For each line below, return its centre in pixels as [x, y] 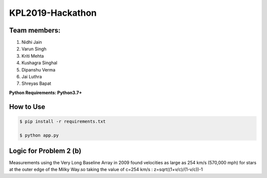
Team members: [35, 30]
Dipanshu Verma [38, 70]
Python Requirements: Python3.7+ [45, 92]
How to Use [27, 107]
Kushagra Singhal [40, 63]
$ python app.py [39, 135]
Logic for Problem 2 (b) [45, 151]
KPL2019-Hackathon [53, 13]
